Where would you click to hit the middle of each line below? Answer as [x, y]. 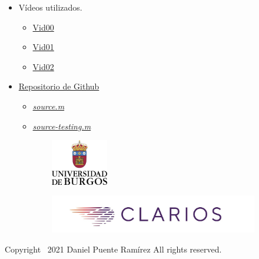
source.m [49, 106]
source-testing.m [62, 126]
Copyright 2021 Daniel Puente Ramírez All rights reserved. [113, 249]
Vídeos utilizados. [50, 7]
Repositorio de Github [59, 86]
